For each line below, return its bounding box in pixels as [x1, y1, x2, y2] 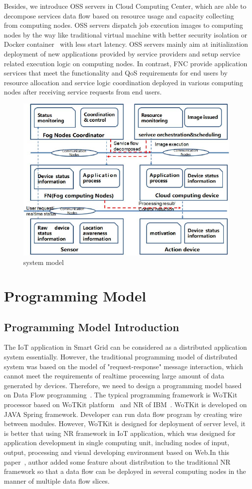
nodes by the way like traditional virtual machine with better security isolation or [4, 29, 247, 39]
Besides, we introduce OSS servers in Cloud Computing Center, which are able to [4, 1, 247, 11]
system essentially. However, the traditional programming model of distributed [4, 352, 237, 361]
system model [23, 257, 64, 267]
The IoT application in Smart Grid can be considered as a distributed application [4, 342, 247, 352]
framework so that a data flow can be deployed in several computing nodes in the [4, 466, 246, 476]
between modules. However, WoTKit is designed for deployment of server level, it [4, 418, 246, 429]
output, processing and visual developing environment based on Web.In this [4, 447, 230, 457]
